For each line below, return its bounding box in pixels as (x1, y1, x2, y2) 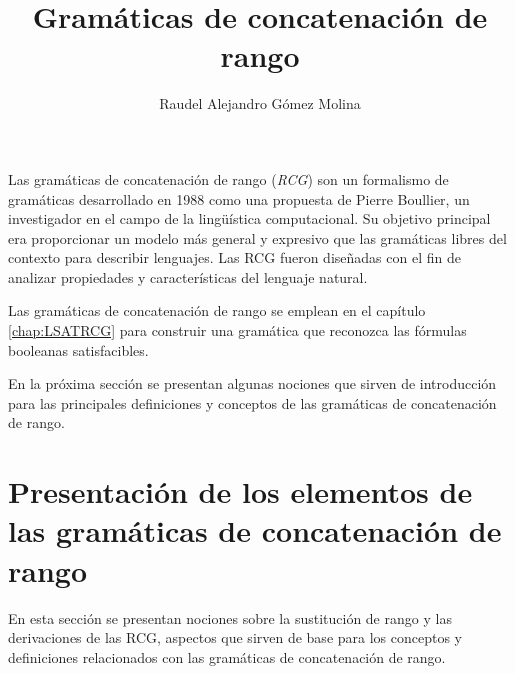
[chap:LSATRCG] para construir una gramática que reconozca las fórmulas (8, 320, 467, 341)
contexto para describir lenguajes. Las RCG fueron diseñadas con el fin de (8, 247, 461, 268)
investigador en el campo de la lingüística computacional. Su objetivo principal (8, 208, 491, 229)
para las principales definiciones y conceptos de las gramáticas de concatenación (8, 392, 497, 413)
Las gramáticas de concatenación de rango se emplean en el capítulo (8, 300, 426, 321)
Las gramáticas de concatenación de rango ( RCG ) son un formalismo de (8, 168, 449, 189)
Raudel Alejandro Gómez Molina (159, 93, 361, 114)
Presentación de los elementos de (8, 471, 473, 512)
